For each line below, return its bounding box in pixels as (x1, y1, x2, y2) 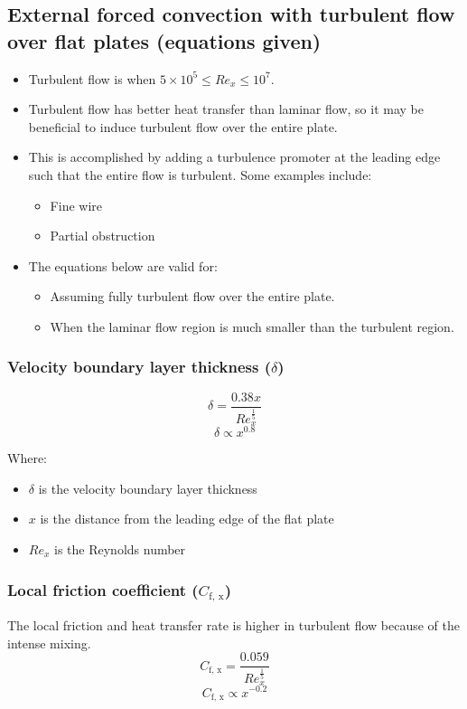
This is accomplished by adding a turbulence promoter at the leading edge (28, 147, 441, 166)
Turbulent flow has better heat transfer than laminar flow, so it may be (28, 99, 424, 118)
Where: (7, 449, 47, 468)
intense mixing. (7, 633, 91, 652)
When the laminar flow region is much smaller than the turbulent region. (50, 317, 454, 336)
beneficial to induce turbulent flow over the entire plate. (28, 117, 338, 136)
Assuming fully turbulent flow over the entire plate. (50, 287, 335, 306)
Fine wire (50, 195, 102, 214)
